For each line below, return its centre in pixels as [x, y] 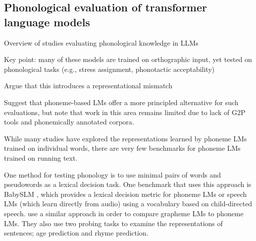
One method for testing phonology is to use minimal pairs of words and [113, 174]
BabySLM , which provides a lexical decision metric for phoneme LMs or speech [126, 194]
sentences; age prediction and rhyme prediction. [76, 233]
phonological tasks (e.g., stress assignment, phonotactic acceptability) [109, 69]
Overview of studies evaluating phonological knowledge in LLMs [101, 42]
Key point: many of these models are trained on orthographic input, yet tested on [128, 59]
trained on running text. [41, 157]
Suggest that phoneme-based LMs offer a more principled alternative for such [121, 102]
